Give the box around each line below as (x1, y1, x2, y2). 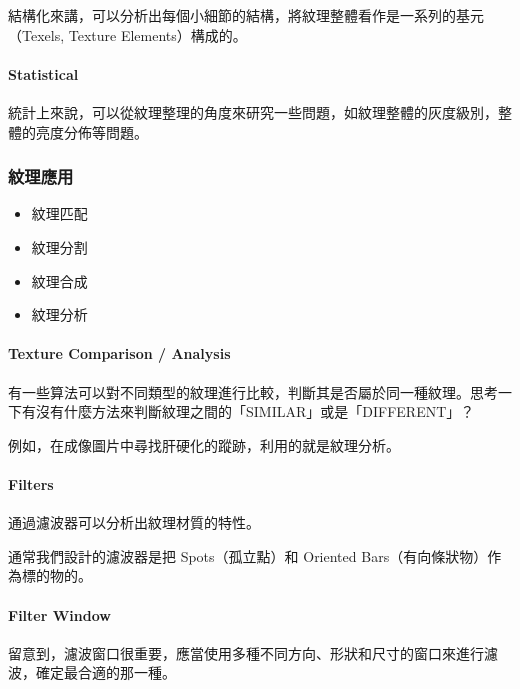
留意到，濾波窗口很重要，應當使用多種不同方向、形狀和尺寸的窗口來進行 (8, 642, 484, 663)
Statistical (8, 63, 79, 84)
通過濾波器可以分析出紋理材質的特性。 (8, 512, 260, 533)
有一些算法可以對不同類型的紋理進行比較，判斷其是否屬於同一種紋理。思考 (8, 381, 498, 402)
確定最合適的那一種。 (35, 662, 176, 683)
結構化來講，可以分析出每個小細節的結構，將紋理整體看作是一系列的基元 (8, 5, 484, 25)
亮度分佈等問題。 (35, 121, 148, 142)
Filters (8, 473, 54, 494)
